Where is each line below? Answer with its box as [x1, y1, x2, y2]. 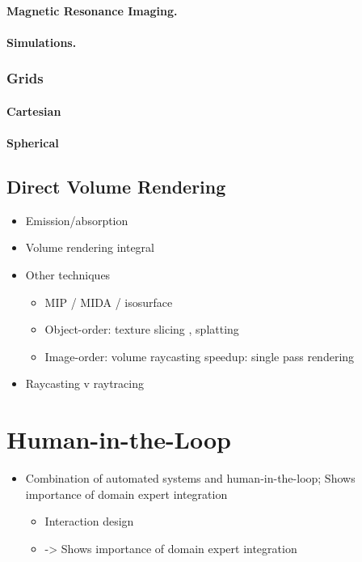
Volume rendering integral [25, 239, 154, 256]
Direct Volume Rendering [6, 173, 226, 198]
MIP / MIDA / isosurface [44, 293, 173, 310]
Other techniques [25, 266, 111, 283]
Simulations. [6, 33, 77, 50]
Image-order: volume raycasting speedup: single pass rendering [44, 347, 355, 364]
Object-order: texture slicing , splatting [44, 321, 239, 338]
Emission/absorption [25, 211, 128, 228]
